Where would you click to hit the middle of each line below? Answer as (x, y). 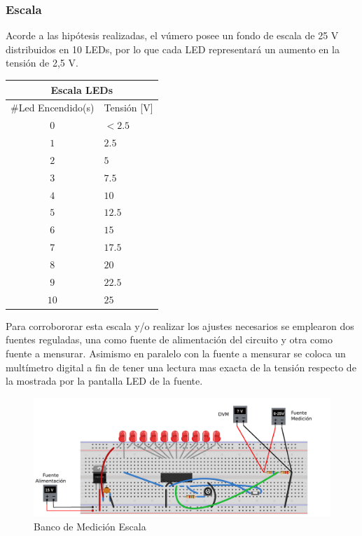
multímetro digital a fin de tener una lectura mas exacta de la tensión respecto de (181, 367)
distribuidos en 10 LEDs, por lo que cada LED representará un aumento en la (173, 49)
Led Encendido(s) (56, 108)
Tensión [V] (128, 108)
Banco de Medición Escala (90, 527)
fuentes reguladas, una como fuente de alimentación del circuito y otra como (169, 339)
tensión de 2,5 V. (42, 63)
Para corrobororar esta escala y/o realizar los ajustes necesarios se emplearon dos (180, 325)
